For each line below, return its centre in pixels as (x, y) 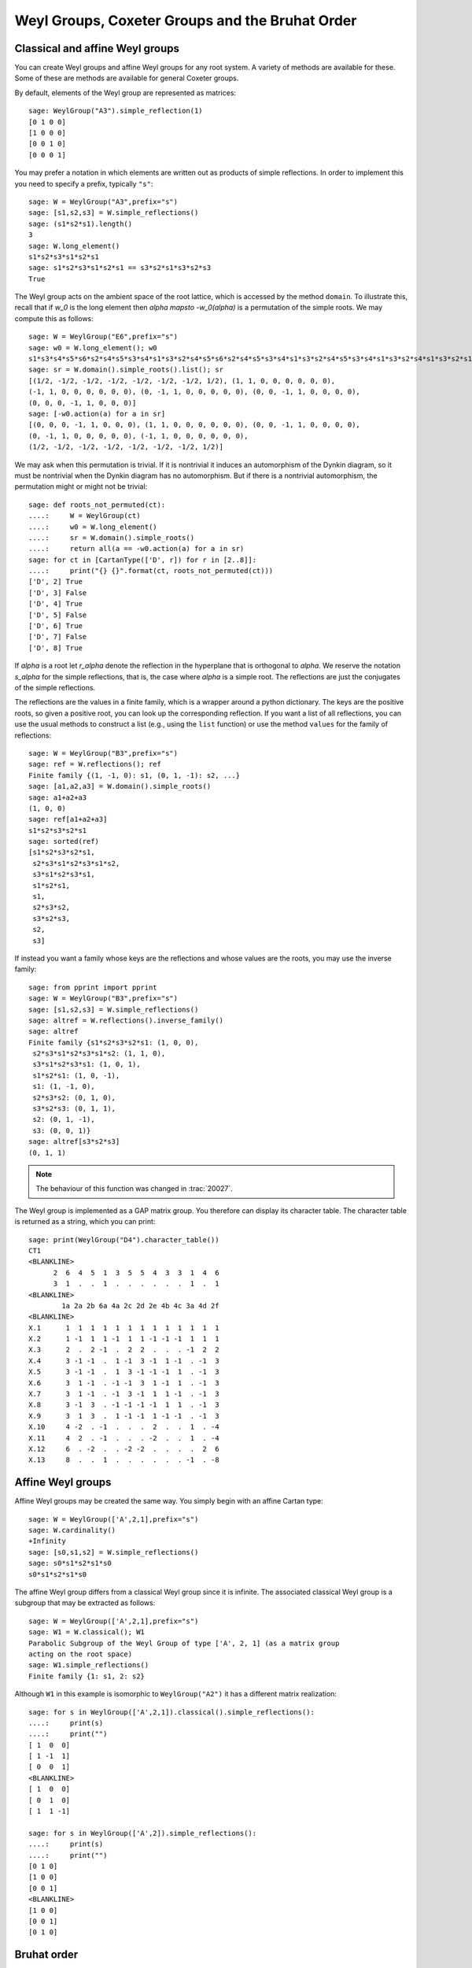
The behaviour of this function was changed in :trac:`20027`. (135, 1189)
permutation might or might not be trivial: (81, 486)
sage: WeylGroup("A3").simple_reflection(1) (116, 111)
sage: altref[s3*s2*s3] (74, 1142)
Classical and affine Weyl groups (97, 48)
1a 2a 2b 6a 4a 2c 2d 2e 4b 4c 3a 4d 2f (140, 1306)
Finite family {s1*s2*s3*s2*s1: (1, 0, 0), (114, 1042)
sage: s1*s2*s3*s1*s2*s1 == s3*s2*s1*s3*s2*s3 (120, 268)
